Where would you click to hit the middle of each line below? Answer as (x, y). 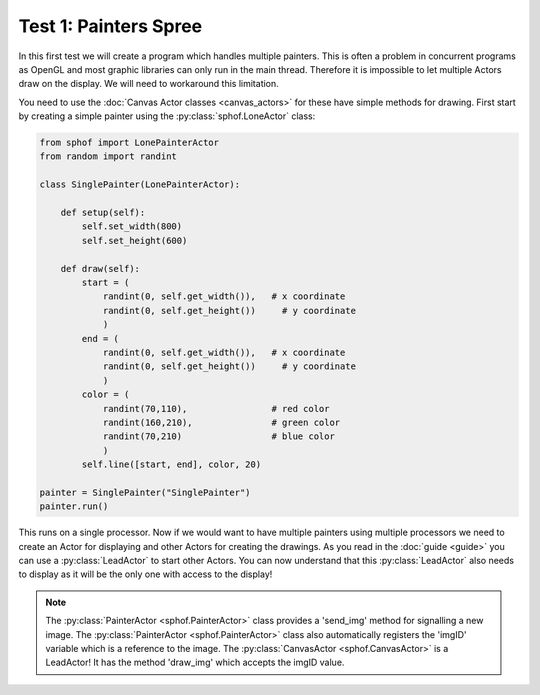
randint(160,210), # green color (221, 422)
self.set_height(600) (134, 240)
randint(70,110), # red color (216, 408)
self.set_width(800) (132, 226)
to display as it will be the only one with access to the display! (145, 574)
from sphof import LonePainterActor (129, 143)
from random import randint (108, 156)
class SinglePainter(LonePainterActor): (139, 184)
